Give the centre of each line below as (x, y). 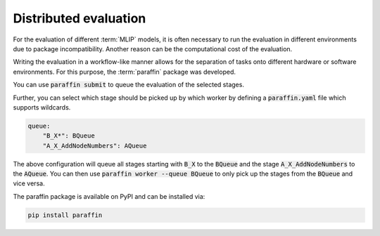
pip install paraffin (65, 215)
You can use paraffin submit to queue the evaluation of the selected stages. (128, 85)
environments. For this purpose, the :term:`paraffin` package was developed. (124, 72)
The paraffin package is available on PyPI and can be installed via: (109, 196)
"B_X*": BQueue (69, 136)
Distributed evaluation (80, 18)
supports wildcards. (42, 107)
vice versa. (29, 183)
